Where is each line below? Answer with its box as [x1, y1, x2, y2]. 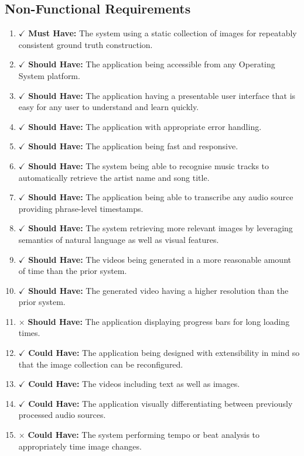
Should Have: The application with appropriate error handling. [28, 120, 262, 132]
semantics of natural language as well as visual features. [18, 233, 219, 245]
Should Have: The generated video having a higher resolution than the [28, 284, 289, 296]
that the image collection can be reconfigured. [18, 358, 183, 370]
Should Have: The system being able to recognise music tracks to [28, 159, 269, 172]
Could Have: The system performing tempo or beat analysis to [28, 428, 260, 441]
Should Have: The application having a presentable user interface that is [28, 89, 296, 101]
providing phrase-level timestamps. [18, 202, 144, 214]
